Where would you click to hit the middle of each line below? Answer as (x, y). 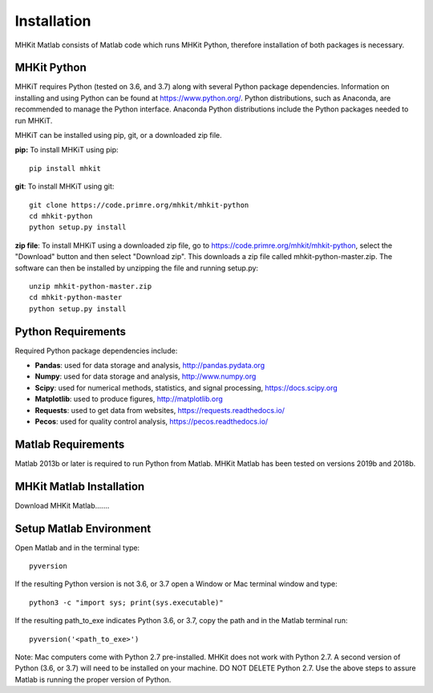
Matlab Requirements (70, 444)
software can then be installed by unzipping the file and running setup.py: (137, 268)
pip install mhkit (65, 168)
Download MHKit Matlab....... (62, 505)
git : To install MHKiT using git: (65, 186)
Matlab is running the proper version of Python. (93, 679)
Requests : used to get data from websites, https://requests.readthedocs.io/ (160, 410)
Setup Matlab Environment (83, 528)
